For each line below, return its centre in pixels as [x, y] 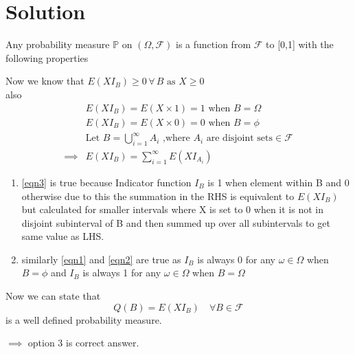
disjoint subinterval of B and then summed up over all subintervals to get [176, 222]
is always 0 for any [236, 259]
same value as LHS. [63, 236]
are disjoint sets [240, 139]
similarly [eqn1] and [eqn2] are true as [101, 259]
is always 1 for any [122, 273]
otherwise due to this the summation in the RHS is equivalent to [158, 196]
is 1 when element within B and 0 [278, 182]
